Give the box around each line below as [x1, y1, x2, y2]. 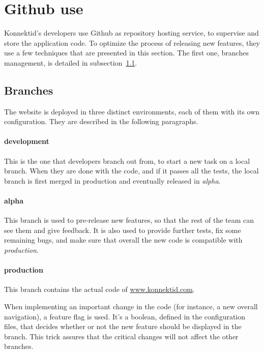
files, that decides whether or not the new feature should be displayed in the [4, 321, 242, 332]
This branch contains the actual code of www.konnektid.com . [4, 284, 195, 295]
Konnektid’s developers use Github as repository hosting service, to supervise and [4, 27, 259, 38]
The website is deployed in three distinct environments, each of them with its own [4, 106, 260, 116]
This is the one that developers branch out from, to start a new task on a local [4, 155, 250, 166]
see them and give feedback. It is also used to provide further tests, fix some [4, 224, 241, 235]
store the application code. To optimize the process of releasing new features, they [4, 37, 260, 48]
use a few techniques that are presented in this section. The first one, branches [4, 47, 249, 58]
